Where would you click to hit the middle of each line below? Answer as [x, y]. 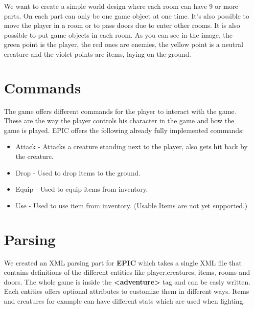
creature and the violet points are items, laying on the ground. [98, 54]
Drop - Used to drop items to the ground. [78, 172]
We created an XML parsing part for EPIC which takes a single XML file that [123, 262]
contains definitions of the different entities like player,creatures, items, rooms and [127, 272]
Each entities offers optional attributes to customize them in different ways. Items [127, 291]
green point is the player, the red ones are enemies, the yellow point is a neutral [124, 44]
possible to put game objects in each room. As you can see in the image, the [118, 34]
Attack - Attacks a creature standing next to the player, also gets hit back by [131, 146]
